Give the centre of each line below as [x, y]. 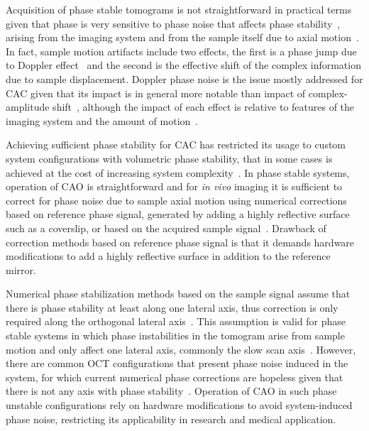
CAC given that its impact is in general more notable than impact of [156, 93]
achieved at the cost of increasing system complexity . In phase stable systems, [178, 172]
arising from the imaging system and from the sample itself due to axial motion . [182, 37]
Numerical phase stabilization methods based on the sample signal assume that [178, 294]
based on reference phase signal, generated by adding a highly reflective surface [178, 214]
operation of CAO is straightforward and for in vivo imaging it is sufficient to [174, 186]
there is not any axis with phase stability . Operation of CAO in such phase [171, 391]
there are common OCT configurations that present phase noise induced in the [177, 363]
